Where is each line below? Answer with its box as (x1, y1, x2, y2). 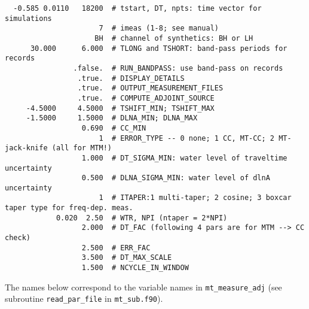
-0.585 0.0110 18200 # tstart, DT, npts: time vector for (13, 4, 262, 13)
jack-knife (5, 144, 48, 153)
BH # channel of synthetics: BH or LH (94, 34, 253, 43)
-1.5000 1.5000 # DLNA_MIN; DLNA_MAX (26, 114, 198, 123)
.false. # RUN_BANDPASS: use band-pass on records (73, 63, 283, 72)
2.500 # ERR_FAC (81, 243, 151, 252)
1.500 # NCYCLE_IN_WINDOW (81, 263, 189, 272)
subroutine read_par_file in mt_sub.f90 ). (5, 292, 163, 305)
